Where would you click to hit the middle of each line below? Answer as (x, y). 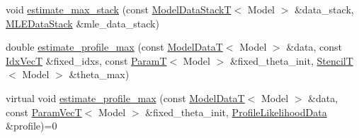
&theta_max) (99, 74)
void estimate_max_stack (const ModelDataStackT (119, 9)
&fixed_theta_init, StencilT (291, 60)
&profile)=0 (32, 126)
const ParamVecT (44, 112)
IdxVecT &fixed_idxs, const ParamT (86, 60)
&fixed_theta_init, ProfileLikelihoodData (236, 112)
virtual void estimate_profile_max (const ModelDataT (125, 98)
